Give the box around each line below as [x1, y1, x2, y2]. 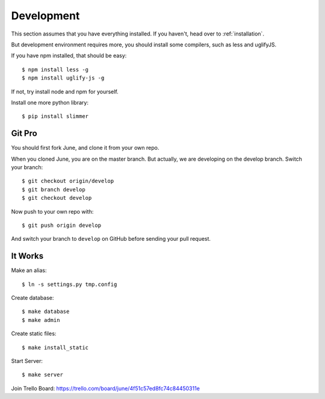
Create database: [11, 294, 54, 301]
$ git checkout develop [22, 194, 92, 202]
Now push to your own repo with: [11, 208, 94, 215]
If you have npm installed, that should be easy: [11, 52, 127, 60]
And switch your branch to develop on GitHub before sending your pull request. [11, 235, 211, 243]
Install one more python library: [11, 99, 88, 106]
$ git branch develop [22, 186, 85, 193]
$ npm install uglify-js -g [22, 75, 105, 81]
